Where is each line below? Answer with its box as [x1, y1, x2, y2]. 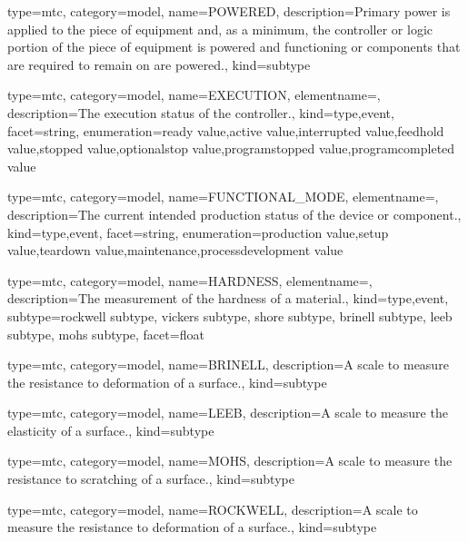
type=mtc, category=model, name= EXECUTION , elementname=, [7, 85, 381, 104]
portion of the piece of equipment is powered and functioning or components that [7, 37, 461, 56]
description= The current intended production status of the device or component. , [7, 204, 462, 223]
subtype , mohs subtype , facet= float [7, 324, 204, 343]
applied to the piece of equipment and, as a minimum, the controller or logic [7, 19, 433, 38]
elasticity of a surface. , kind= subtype [7, 420, 214, 439]
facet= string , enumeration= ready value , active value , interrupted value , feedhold [7, 121, 444, 140]
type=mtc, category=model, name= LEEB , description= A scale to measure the [7, 403, 448, 422]
